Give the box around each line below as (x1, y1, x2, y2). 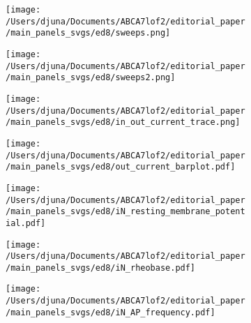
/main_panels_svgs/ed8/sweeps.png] (6, 28, 171, 38)
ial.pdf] (6, 218, 46, 228)
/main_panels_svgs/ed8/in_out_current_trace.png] (6, 117, 241, 128)
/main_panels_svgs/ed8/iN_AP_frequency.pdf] (6, 307, 215, 317)
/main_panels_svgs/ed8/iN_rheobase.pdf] (6, 262, 196, 273)
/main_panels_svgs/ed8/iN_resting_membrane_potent (6, 206, 245, 217)
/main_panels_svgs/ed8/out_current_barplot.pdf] (6, 162, 236, 172)
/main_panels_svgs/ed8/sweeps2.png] (6, 73, 176, 83)
